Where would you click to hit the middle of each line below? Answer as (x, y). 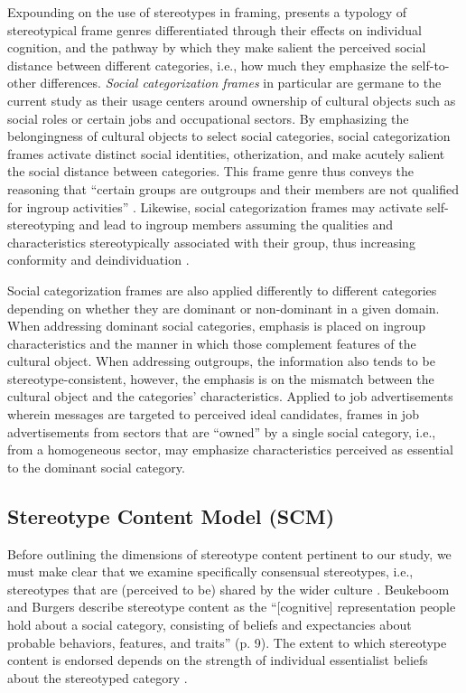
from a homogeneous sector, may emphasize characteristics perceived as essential (230, 450)
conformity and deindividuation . (98, 260)
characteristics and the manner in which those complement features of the (212, 343)
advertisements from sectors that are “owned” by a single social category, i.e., (222, 431)
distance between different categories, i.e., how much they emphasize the (208, 65)
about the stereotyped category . (98, 677)
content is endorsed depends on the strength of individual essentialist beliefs (218, 660)
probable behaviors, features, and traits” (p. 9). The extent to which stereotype (227, 642)
